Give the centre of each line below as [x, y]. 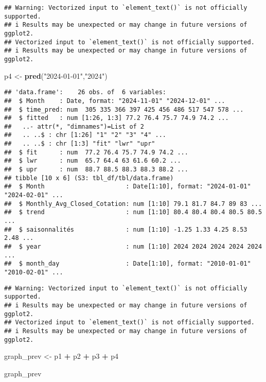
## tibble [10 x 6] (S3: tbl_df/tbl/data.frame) [89, 178]
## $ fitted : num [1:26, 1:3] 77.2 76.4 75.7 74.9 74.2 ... [117, 118]
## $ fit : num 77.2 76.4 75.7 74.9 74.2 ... [96, 152]
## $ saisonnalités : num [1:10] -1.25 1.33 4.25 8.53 [126, 229]
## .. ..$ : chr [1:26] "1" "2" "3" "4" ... [85, 135]
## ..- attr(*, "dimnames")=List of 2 [74, 126]
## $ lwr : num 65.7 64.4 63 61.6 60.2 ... [93, 161]
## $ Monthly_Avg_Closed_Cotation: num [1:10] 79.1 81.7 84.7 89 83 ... [133, 204]
